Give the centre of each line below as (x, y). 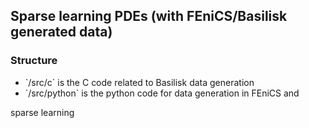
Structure (34, 61)
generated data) (61, 32)
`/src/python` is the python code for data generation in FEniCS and (162, 93)
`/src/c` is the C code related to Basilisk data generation (139, 82)
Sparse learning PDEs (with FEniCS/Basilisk (149, 16)
